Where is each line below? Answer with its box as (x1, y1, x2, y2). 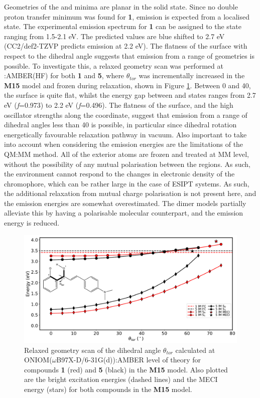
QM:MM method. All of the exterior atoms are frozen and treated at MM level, (4, 148, 249, 159)
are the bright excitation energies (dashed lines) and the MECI (24, 374, 218, 384)
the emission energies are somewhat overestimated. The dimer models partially (4, 197, 246, 208)
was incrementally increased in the (139, 70, 245, 81)
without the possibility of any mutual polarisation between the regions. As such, (4, 158, 250, 169)
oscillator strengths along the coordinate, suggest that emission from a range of (4, 109, 247, 120)
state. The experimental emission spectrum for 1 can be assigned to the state (4, 21, 241, 32)
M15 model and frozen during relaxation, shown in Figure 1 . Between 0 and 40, (4, 80, 251, 90)
